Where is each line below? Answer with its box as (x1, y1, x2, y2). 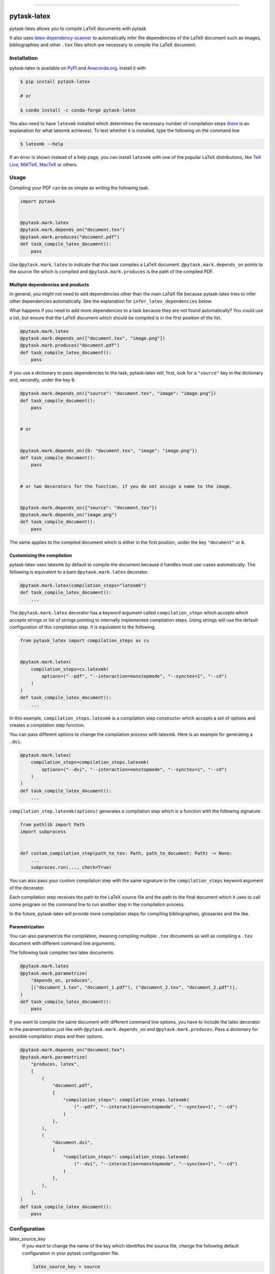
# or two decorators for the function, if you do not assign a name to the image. (20, 483, 233, 489)
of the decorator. (9, 885, 45, 891)
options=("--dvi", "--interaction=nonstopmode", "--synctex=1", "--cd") (41, 766, 227, 772)
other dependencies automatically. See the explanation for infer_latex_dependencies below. (9, 298, 212, 304)
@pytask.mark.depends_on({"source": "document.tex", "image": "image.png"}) (20, 390, 216, 396)
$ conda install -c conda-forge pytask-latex (20, 107, 136, 113)
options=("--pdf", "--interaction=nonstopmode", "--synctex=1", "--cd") (41, 673, 227, 679)
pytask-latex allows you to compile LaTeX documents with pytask (9, 25, 146, 32)
